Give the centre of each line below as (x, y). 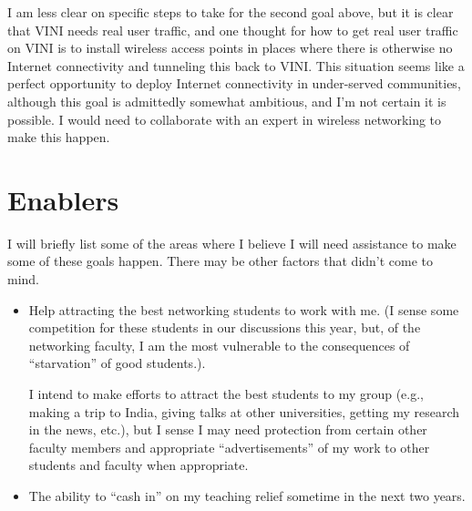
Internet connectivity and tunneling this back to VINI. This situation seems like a (236, 65)
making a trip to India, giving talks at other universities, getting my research (244, 411)
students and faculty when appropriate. (139, 465)
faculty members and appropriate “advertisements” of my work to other (229, 447)
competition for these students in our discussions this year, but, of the (225, 327)
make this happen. (59, 137)
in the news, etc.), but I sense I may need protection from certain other (228, 429)
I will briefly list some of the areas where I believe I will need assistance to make (232, 243)
